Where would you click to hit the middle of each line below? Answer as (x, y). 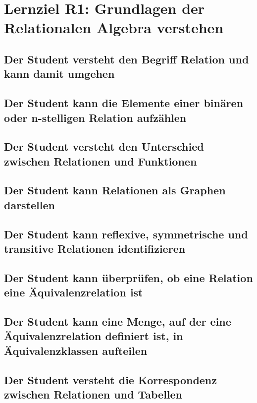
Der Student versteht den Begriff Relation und (127, 59)
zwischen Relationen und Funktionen (101, 161)
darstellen (29, 204)
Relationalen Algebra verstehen (114, 28)
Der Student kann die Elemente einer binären (124, 103)
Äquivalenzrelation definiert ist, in (94, 336)
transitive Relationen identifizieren (95, 249)
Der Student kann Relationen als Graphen (115, 190)
